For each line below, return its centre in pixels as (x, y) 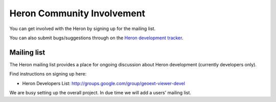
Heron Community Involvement (77, 13)
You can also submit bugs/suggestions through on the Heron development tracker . (96, 38)
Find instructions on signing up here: (48, 74)
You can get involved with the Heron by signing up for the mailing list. (83, 29)
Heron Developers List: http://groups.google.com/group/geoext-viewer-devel (103, 83)
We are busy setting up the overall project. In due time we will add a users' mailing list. (100, 93)
